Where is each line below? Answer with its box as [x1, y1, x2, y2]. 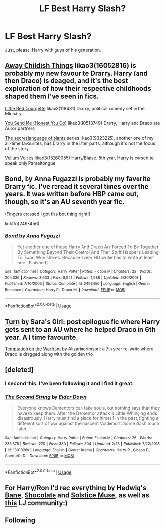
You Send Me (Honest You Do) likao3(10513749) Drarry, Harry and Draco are [5, 120, 160, 126]
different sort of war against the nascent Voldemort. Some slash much [17, 420, 160, 426]
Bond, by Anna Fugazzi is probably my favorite [5, 175, 151, 183]
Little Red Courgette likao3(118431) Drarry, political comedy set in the [5, 105, 145, 111]
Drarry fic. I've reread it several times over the [5, 182, 149, 190]
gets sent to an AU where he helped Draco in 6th [5, 325, 156, 334]
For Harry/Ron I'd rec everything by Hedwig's [5, 484, 147, 492]
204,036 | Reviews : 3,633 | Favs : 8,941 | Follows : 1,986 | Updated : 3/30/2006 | [5, 275, 141, 280]
